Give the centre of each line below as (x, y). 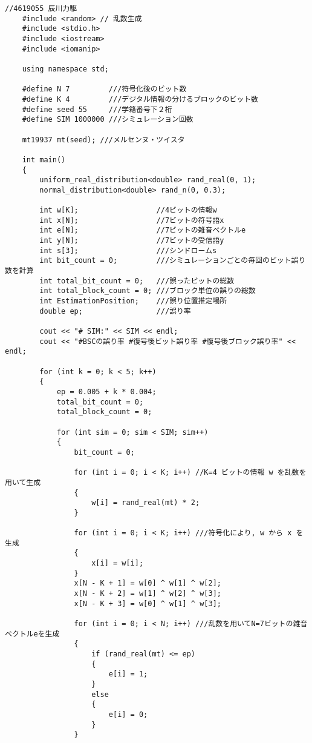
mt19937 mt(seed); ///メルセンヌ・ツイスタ (103, 140)
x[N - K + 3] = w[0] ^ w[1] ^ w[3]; (148, 603)
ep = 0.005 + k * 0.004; (106, 391)
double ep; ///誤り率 (115, 311)
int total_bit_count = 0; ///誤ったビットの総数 (137, 281)
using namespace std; (65, 69)
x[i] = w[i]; (118, 563)
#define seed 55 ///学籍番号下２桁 (97, 109)
